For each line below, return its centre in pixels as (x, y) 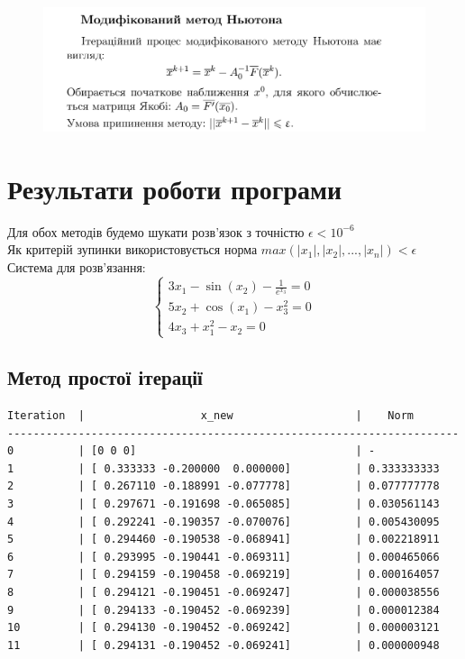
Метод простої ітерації (105, 377)
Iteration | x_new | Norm (211, 415)
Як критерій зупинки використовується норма (132, 249)
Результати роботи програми (175, 188)
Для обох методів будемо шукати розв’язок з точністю (156, 231)
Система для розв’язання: (77, 266)
